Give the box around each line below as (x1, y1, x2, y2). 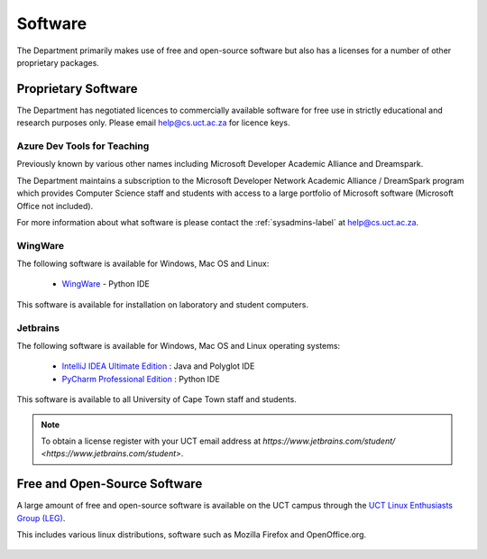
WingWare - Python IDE (61, 279, 151, 289)
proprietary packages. (16, 57, 99, 68)
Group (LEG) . (16, 512, 66, 523)
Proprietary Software (16, 81, 138, 96)
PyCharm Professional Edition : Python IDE (61, 373, 220, 384)
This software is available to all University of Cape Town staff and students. (16, 394, 297, 405)
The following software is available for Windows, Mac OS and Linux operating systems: (16, 341, 341, 351)
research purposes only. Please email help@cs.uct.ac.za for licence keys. (16, 117, 290, 128)
